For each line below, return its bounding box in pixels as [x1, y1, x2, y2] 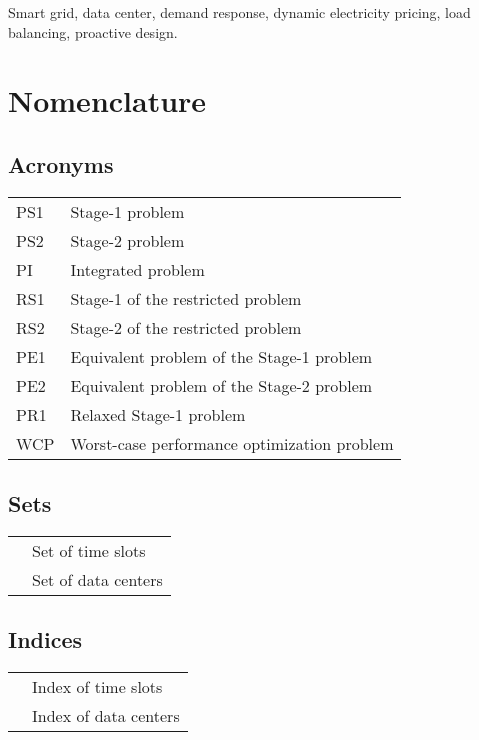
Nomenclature [8, 80, 207, 121]
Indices [8, 624, 83, 655]
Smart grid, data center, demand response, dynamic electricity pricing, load [8, 2, 471, 22]
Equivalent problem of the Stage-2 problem [70, 373, 373, 397]
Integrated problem [70, 257, 205, 281]
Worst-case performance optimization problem [70, 431, 394, 455]
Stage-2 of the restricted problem [70, 315, 302, 339]
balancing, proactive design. [8, 21, 178, 42]
